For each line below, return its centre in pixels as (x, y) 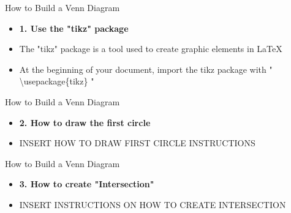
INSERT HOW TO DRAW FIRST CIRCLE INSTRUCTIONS (137, 143)
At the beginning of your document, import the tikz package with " (146, 69)
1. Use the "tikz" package (74, 28)
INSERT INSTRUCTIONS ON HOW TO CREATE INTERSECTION (153, 204)
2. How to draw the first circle (85, 122)
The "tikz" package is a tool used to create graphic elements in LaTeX (151, 49)
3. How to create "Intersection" (87, 184)
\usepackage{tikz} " (57, 81)
